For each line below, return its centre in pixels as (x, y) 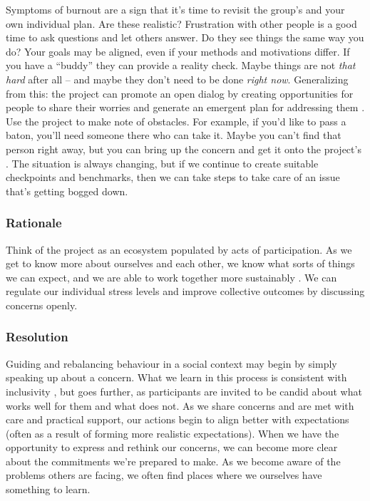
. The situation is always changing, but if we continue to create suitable (162, 163)
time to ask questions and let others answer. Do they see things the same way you (185, 37)
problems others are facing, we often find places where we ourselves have (164, 475)
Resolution (37, 337)
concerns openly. (42, 305)
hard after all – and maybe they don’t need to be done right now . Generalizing (177, 79)
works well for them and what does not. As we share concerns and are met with (180, 405)
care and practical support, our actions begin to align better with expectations (178, 419)
